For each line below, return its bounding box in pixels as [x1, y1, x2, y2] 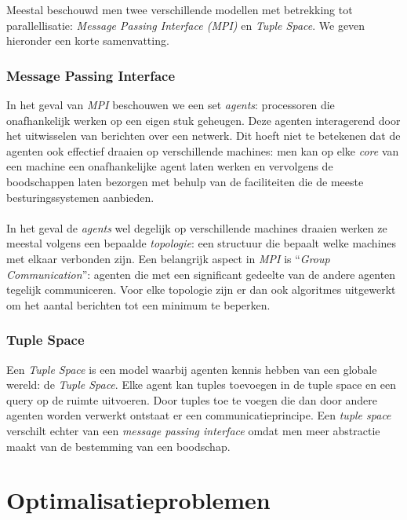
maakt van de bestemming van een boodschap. [6, 438, 231, 454]
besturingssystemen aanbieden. [6, 189, 154, 205]
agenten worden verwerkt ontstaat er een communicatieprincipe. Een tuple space [6, 407, 391, 423]
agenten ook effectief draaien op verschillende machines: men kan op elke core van [6, 142, 399, 159]
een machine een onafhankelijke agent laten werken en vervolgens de [6, 158, 333, 174]
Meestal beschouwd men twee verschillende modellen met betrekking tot [6, 2, 353, 17]
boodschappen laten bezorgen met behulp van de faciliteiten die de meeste [6, 173, 364, 189]
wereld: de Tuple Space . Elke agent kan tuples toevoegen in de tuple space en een [6, 376, 396, 393]
